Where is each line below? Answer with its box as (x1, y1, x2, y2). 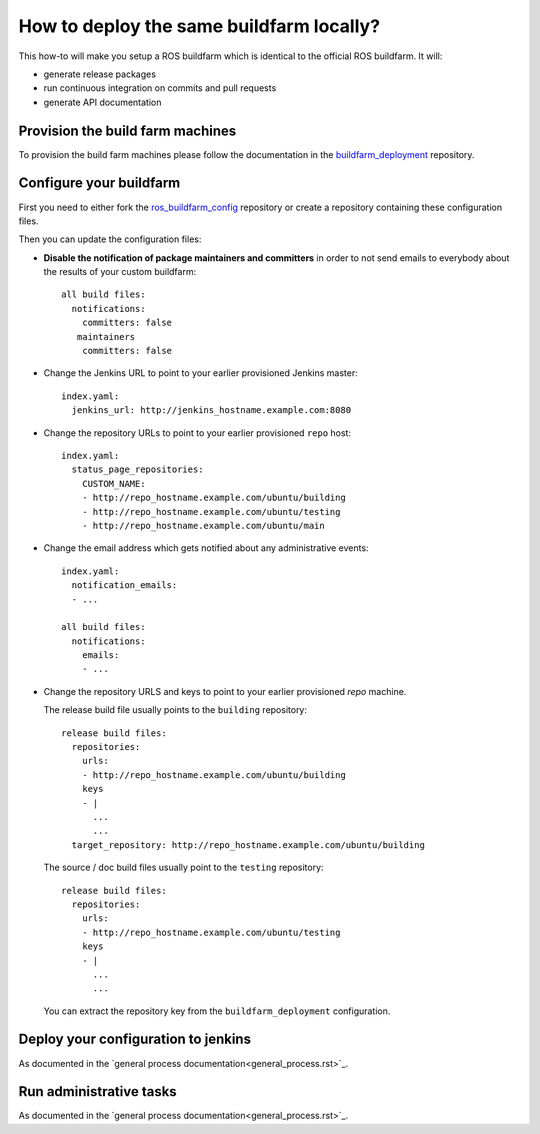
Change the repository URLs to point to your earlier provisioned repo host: (43, 426, 352, 439)
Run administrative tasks (18, 1083, 177, 1100)
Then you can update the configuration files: (18, 233, 202, 245)
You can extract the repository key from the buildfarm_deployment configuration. (43, 1005, 391, 1017)
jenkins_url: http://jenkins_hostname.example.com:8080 (71, 405, 352, 416)
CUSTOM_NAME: (81, 478, 146, 489)
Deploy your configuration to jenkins (18, 1031, 252, 1048)
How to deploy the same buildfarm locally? (18, 15, 380, 37)
